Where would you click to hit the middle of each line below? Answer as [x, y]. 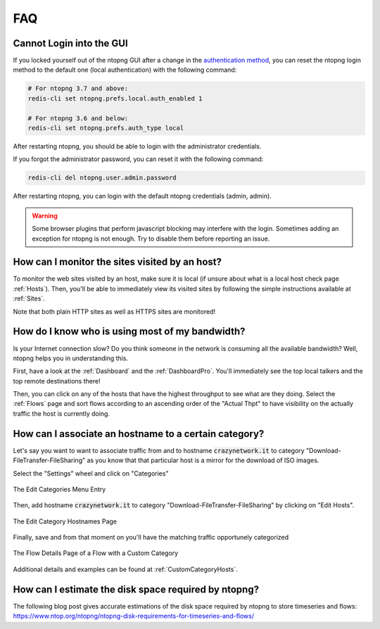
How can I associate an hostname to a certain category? [139, 434]
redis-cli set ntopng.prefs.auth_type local [106, 128]
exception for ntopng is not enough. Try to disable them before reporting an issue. [151, 239]
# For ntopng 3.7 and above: [78, 89]
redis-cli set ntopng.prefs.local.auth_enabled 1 [115, 98]
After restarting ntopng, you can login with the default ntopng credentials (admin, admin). [142, 196]
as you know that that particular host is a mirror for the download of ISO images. [203, 460]
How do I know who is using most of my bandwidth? [129, 332]
